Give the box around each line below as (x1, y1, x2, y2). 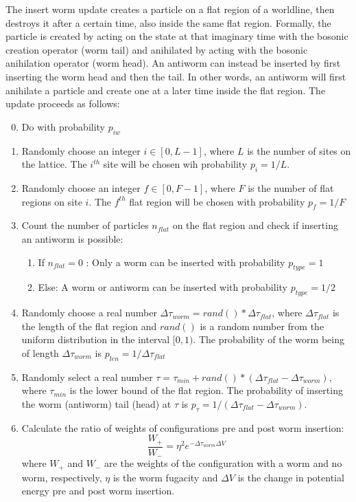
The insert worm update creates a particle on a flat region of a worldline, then (5, 2, 335, 16)
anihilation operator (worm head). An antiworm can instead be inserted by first (5, 56, 341, 70)
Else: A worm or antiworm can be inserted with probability (38, 280, 287, 294)
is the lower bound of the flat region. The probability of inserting (69, 383, 343, 397)
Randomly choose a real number (21, 305, 157, 320)
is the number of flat (248, 180, 334, 195)
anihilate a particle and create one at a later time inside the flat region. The (5, 83, 326, 97)
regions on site (21, 194, 82, 208)
